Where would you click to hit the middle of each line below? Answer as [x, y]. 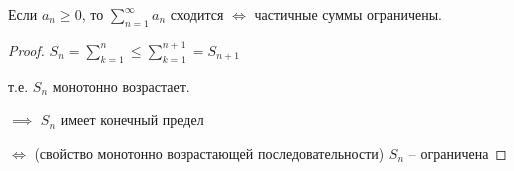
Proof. [26, 49]
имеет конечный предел [132, 119]
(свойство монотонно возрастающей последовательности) [209, 152]
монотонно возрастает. [121, 85]
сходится [197, 14]
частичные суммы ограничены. [348, 14]
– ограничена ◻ [457, 152]
